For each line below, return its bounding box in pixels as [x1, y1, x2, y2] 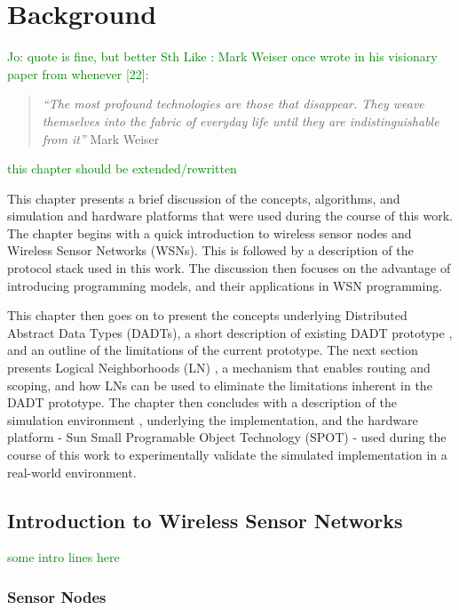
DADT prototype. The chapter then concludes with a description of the [7, 393, 397, 412]
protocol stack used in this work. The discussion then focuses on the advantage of [7, 259, 451, 277]
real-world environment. [7, 462, 137, 481]
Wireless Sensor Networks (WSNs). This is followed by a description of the [7, 241, 414, 260]
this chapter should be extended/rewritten [7, 159, 237, 178]
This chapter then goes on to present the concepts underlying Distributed [7, 306, 408, 325]
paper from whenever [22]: [7, 64, 149, 83]
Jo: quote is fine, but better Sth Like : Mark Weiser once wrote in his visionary [7, 47, 438, 66]
